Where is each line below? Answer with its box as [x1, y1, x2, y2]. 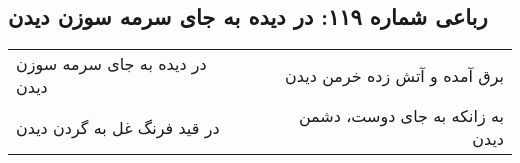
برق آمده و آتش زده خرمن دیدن [285, 63, 504, 87]
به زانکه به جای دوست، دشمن [298, 104, 504, 128]
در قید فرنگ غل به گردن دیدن [16, 115, 220, 139]
